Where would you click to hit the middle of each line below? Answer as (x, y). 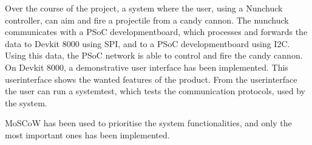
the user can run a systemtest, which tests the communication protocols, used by (155, 91)
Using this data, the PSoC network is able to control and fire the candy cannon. (154, 55)
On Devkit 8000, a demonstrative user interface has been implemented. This (147, 67)
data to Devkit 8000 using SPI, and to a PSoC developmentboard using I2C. (148, 43)
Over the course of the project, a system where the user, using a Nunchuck (144, 8)
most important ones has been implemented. (87, 134)
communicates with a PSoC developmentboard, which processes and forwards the (156, 32)
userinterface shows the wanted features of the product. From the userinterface (151, 79)
